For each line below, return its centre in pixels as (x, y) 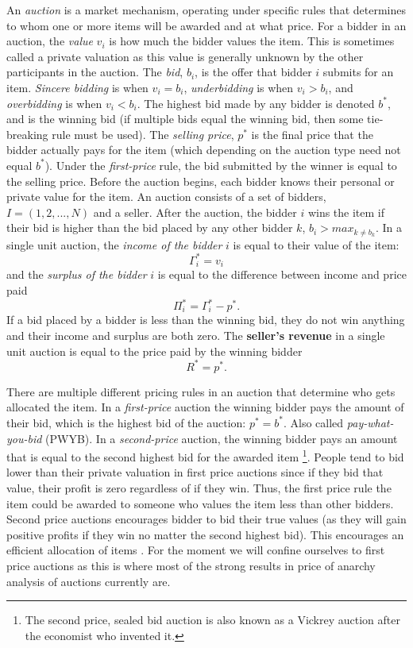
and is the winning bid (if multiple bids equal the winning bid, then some (185, 119)
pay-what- (370, 422)
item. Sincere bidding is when (77, 87)
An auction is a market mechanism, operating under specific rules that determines (206, 10)
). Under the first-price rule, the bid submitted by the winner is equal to (221, 165)
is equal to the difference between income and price (282, 274)
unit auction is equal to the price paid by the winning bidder (154, 351)
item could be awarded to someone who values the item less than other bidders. (200, 503)
